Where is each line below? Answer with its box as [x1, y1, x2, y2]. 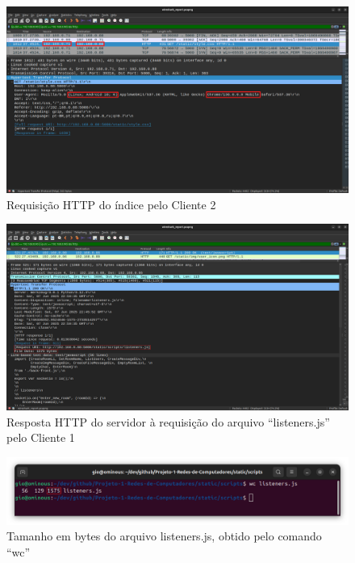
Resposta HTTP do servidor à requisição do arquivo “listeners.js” [6, 413, 330, 430]
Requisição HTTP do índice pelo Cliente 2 [6, 195, 216, 212]
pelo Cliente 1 [6, 429, 75, 446]
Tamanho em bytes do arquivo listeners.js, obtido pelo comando [6, 527, 322, 544]
